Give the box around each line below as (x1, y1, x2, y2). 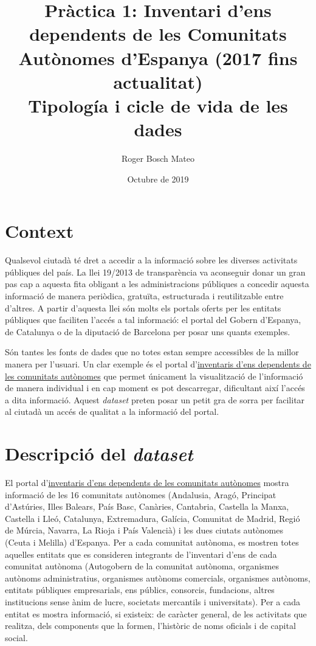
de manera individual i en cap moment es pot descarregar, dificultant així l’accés (5, 381, 305, 394)
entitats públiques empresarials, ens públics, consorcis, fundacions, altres (5, 583, 275, 596)
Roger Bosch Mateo (122, 152, 194, 165)
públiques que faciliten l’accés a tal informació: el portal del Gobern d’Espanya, (5, 313, 301, 326)
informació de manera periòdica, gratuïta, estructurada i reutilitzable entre (5, 289, 284, 302)
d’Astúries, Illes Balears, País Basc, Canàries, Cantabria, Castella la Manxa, (5, 500, 289, 513)
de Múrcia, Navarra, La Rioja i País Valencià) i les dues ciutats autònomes (5, 524, 284, 537)
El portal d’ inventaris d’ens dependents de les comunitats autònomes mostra (5, 476, 289, 489)
